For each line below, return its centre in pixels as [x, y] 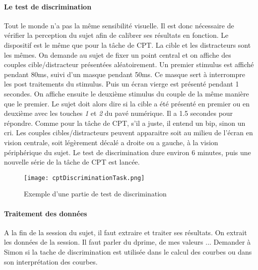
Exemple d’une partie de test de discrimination [95, 194]
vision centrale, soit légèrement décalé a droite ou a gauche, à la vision [111, 142]
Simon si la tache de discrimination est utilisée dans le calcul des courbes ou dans [128, 251]
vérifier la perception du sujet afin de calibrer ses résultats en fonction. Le [116, 35]
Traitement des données [46, 213]
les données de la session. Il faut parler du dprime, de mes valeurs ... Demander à [128, 242]
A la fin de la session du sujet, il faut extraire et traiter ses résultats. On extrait [126, 232]
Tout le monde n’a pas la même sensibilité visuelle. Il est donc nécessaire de [119, 25]
